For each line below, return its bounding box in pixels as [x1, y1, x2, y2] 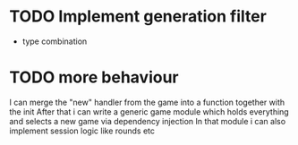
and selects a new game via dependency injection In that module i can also [9, 115, 286, 126]
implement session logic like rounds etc [9, 125, 155, 136]
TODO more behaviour [9, 67, 179, 88]
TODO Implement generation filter [9, 6, 267, 27]
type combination [21, 36, 88, 47]
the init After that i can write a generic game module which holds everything [9, 106, 289, 117]
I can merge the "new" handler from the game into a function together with [9, 97, 285, 107]
